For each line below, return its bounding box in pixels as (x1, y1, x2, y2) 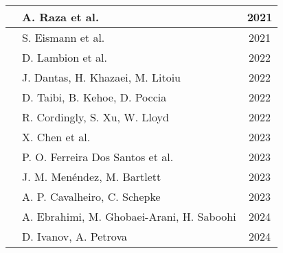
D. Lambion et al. (22, 49, 108, 65)
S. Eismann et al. (22, 29, 105, 45)
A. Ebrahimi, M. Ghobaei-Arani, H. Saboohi (22, 208, 236, 224)
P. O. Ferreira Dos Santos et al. (22, 149, 174, 165)
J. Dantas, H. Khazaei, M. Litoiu (22, 69, 181, 85)
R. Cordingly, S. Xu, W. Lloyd (22, 109, 169, 125)
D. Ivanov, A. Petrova (22, 228, 127, 244)
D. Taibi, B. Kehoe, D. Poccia (22, 89, 167, 105)
